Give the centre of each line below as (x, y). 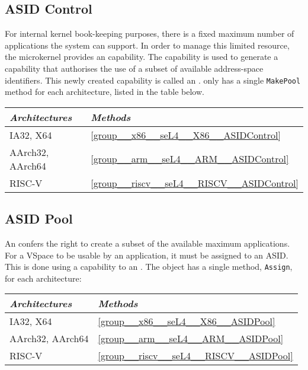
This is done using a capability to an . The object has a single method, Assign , (149, 267)
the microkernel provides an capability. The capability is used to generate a (142, 57)
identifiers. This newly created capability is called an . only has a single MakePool (153, 80)
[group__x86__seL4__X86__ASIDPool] (187, 321)
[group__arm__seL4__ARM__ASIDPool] (191, 339)
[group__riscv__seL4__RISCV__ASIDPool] (195, 356)
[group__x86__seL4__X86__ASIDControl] (186, 135)
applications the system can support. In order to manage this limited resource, (147, 45)
